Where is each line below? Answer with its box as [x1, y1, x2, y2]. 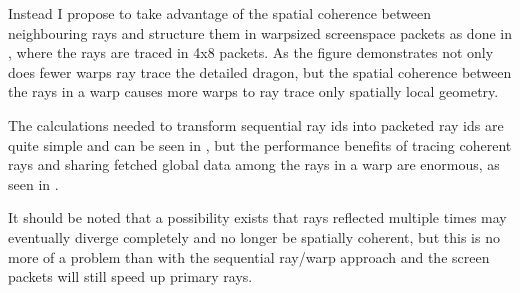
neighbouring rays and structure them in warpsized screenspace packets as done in [8, 22, 512, 43]
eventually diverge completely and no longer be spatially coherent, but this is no [8, 226, 500, 247]
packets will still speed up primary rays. [8, 266, 253, 287]
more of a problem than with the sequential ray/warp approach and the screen [8, 246, 490, 267]
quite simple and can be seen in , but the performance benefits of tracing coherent [8, 134, 512, 155]
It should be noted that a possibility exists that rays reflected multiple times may [8, 207, 507, 228]
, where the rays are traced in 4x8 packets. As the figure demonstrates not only [8, 42, 494, 63]
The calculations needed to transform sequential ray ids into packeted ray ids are [8, 114, 504, 135]
